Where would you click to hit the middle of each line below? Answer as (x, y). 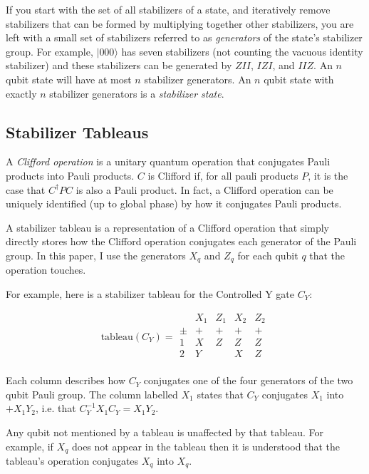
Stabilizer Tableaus (77, 132)
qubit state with (299, 79)
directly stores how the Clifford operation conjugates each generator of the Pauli (181, 241)
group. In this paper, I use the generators (96, 255)
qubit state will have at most (69, 79)
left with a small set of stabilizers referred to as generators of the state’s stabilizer (184, 37)
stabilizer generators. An (198, 79)
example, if (30, 446)
